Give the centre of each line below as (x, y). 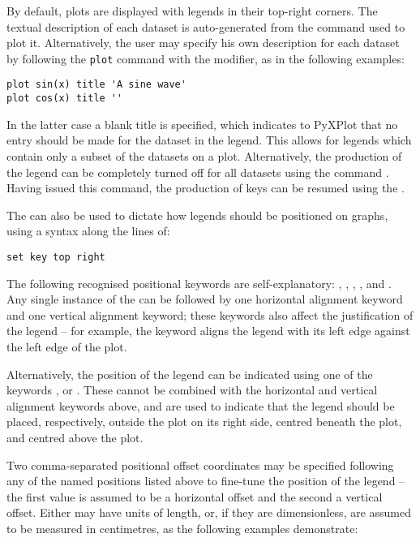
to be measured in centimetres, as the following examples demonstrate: (182, 528)
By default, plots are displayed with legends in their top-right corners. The (192, 11)
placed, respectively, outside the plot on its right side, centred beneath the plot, (204, 422)
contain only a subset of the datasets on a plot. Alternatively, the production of (204, 155)
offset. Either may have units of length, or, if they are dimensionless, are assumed (209, 512)
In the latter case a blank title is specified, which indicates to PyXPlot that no (202, 124)
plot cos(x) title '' (65, 99)
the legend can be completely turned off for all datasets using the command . (198, 172)
